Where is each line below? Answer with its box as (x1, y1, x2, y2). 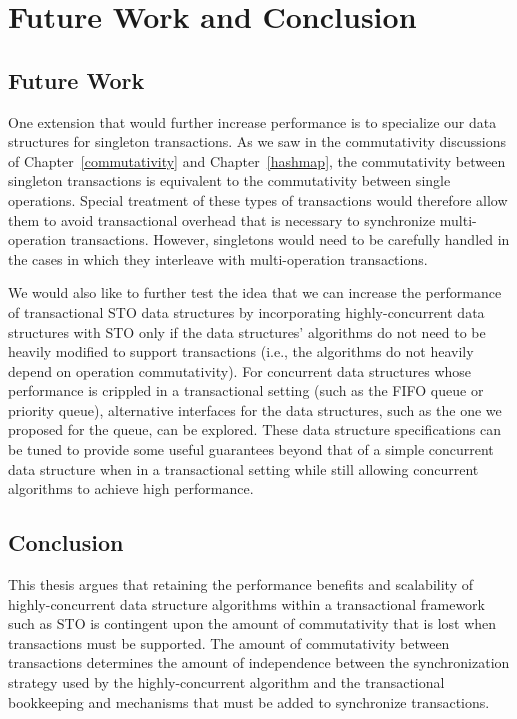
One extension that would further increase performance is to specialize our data (8, 111, 497, 132)
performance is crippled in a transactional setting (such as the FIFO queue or (8, 380, 484, 401)
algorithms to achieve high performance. (8, 478, 254, 499)
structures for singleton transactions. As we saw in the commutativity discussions (8, 131, 506, 152)
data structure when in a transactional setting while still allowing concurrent (8, 458, 479, 479)
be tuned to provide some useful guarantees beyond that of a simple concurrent (8, 439, 494, 460)
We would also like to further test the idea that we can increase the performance (8, 282, 502, 303)
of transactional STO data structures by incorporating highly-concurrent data (8, 301, 485, 322)
